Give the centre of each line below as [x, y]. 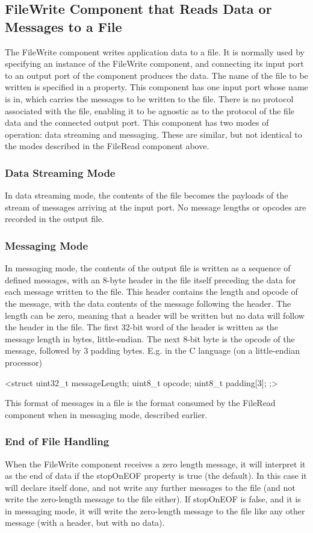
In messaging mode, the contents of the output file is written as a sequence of [148, 268]
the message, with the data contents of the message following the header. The [148, 303]
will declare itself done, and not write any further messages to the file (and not [150, 487]
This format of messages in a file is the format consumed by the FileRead [140, 403]
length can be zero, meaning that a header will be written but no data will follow [155, 315]
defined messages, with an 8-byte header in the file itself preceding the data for [150, 279]
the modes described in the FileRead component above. [107, 146]
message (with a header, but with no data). [85, 522]
